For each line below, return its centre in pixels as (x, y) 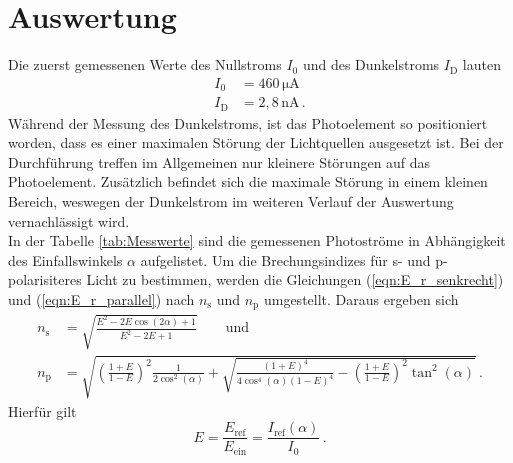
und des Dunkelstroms (371, 64)
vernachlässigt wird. (69, 220)
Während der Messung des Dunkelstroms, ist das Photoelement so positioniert (248, 122)
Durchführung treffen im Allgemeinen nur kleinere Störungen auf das (219, 161)
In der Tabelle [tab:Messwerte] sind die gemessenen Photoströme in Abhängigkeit (257, 240)
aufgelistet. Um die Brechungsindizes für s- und (285, 259)
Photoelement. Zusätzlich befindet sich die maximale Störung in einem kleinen (248, 181)
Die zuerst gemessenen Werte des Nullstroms (145, 64)
